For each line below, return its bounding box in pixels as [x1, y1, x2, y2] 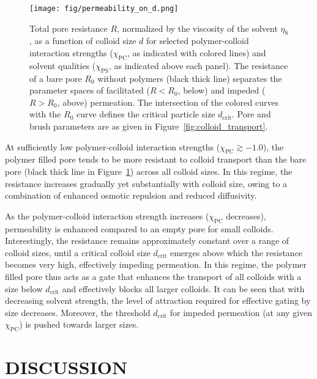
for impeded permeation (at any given [170, 306, 313, 318]
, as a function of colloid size [29, 34, 136, 47]
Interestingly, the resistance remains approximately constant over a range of [5, 234, 289, 247]
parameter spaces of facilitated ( [29, 84, 150, 97]
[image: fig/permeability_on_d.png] [29, 4, 179, 13]
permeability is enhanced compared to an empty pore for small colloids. [5, 222, 274, 235]
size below [5, 282, 43, 295]
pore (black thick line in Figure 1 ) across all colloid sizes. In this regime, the [5, 165, 293, 177]
